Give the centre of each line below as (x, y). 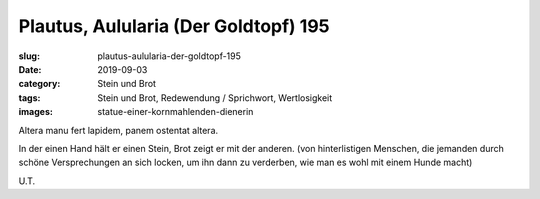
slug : (29, 56)
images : (36, 112)
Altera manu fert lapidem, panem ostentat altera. (118, 130)
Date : (30, 69)
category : (39, 84)
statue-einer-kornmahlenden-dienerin (175, 112)
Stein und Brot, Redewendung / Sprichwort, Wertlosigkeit (215, 97)
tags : (29, 97)
